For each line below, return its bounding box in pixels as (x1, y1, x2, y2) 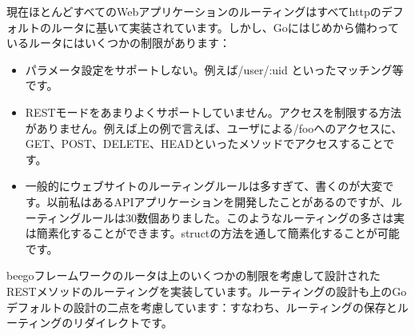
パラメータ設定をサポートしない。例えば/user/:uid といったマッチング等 (25, 61, 404, 78)
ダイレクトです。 (84, 314, 173, 331)
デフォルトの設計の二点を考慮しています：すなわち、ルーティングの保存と (6, 298, 397, 315)
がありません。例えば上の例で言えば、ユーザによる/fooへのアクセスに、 (25, 119, 403, 136)
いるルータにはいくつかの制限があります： (6, 34, 230, 51)
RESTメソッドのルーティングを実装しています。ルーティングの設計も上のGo (6, 282, 407, 299)
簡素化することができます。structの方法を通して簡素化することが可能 (36, 225, 400, 241)
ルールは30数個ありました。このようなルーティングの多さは (80, 209, 394, 225)
